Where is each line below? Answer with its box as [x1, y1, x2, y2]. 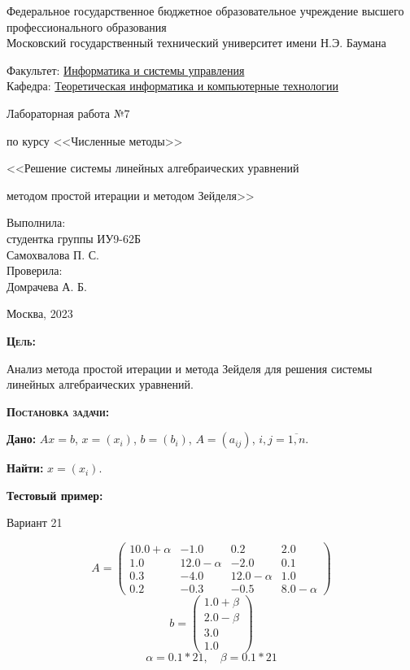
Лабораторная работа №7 [7, 104, 130, 121]
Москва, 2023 [7, 305, 73, 322]
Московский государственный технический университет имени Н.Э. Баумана [7, 34, 386, 51]
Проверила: [7, 262, 63, 279]
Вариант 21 [7, 514, 63, 531]
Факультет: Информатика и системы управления [7, 61, 245, 78]
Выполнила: [7, 214, 66, 231]
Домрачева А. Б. [7, 277, 87, 294]
